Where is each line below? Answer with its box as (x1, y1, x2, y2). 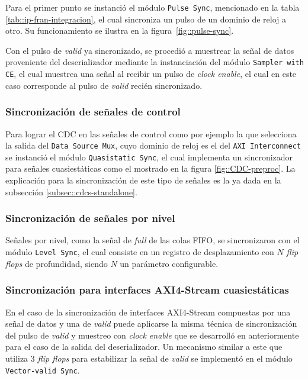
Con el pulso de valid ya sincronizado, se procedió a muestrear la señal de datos (5, 44, 294, 56)
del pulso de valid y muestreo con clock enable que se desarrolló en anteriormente (5, 329, 299, 341)
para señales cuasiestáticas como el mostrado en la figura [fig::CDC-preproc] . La (5, 162, 296, 175)
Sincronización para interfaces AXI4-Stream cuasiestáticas (5, 282, 289, 297)
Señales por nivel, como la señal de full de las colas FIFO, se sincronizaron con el (5, 234, 300, 246)
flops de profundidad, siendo (5, 257, 108, 269)
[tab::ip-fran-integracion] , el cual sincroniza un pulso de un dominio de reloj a (5, 12, 287, 25)
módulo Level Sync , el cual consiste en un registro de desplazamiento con (5, 246, 274, 258)
